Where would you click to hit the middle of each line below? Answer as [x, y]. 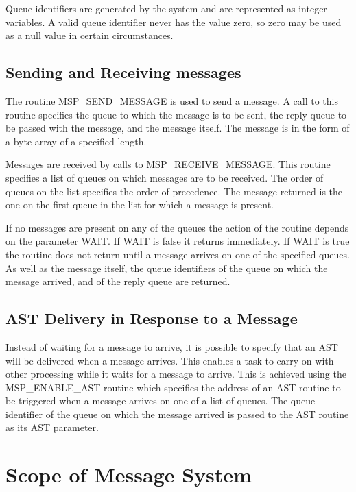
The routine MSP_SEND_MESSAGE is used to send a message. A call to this [172, 100]
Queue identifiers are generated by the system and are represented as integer [166, 8]
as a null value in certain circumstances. [90, 35]
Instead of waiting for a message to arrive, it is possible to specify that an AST [172, 346]
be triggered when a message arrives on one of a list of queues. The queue [161, 401]
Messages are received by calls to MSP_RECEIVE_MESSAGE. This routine [168, 164]
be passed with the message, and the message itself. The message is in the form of [178, 128]
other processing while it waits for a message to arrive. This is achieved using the [176, 374]
